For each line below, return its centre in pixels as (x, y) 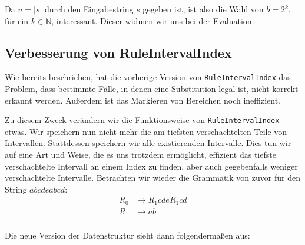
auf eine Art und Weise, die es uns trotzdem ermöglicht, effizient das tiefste (140, 155)
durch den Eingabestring (89, 9)
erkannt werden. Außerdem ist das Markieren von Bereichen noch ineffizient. (143, 100)
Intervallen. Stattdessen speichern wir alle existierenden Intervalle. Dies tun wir (148, 143)
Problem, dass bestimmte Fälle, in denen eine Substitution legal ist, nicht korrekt (152, 89)
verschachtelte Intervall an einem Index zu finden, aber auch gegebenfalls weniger (151, 166)
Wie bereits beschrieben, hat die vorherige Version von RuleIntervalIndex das (148, 77)
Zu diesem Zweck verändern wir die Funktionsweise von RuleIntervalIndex (142, 120)
